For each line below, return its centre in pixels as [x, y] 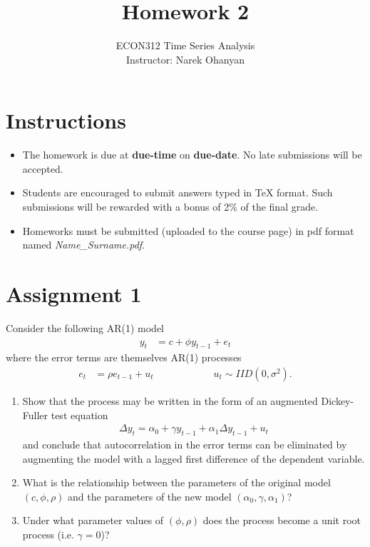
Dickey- [338, 400]
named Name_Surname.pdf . [84, 245]
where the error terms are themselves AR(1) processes [124, 357]
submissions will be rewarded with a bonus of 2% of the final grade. [170, 207]
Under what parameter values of [93, 520]
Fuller [35, 415]
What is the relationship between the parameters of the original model [176, 482]
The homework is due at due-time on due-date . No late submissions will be [192, 155]
